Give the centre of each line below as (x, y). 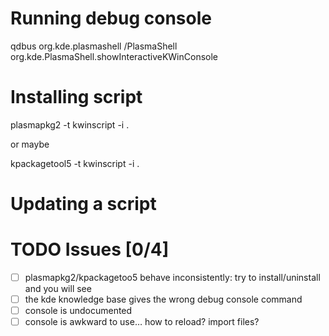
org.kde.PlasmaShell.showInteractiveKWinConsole (114, 56)
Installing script (76, 97)
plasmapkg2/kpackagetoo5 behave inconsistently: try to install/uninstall (172, 277)
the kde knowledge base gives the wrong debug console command (163, 299)
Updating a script (83, 204)
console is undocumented (78, 311)
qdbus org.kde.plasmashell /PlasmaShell (94, 46)
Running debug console (111, 18)
